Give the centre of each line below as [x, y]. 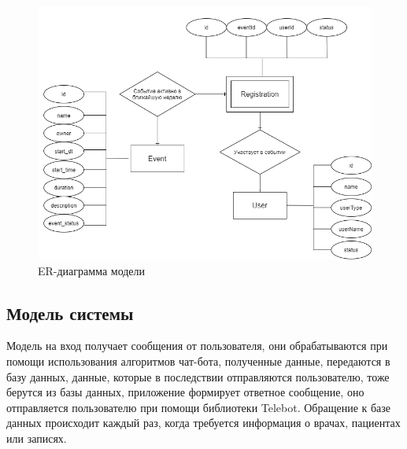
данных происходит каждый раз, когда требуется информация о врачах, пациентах [203, 423]
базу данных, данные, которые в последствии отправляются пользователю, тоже [198, 376]
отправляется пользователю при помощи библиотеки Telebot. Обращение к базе [199, 407]
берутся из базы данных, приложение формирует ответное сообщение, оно [185, 392]
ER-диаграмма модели [92, 270]
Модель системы [70, 313]
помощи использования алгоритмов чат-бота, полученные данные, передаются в [198, 361]
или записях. [37, 438]
